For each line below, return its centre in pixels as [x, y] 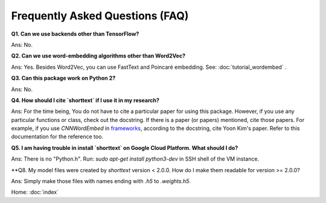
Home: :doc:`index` [35, 192]
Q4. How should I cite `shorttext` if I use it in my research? [85, 100]
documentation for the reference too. [57, 137]
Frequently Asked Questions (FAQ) [100, 16]
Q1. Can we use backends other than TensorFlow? [75, 34]
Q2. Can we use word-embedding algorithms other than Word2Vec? [98, 56]
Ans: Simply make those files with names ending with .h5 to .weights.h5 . [101, 181]
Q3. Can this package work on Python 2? [63, 78]
